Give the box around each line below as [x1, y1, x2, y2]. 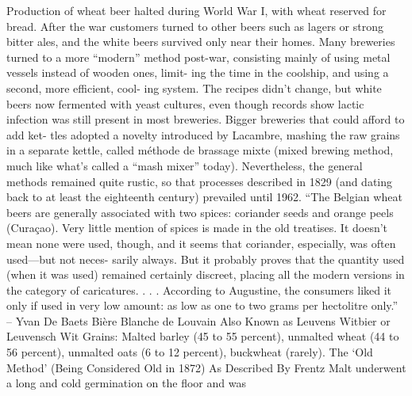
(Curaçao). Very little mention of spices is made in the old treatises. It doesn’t [6, 219, 388, 236]
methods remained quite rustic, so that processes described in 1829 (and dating [6, 173, 393, 189]
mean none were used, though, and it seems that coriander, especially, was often [6, 234, 396, 251]
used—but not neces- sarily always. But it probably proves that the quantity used [6, 250, 405, 267]
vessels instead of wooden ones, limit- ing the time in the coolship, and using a [6, 64, 389, 81]
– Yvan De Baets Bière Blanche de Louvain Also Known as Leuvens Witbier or [6, 312, 391, 329]
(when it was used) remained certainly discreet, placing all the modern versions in [6, 266, 405, 283]
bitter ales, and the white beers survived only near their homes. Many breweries [6, 33, 395, 50]
